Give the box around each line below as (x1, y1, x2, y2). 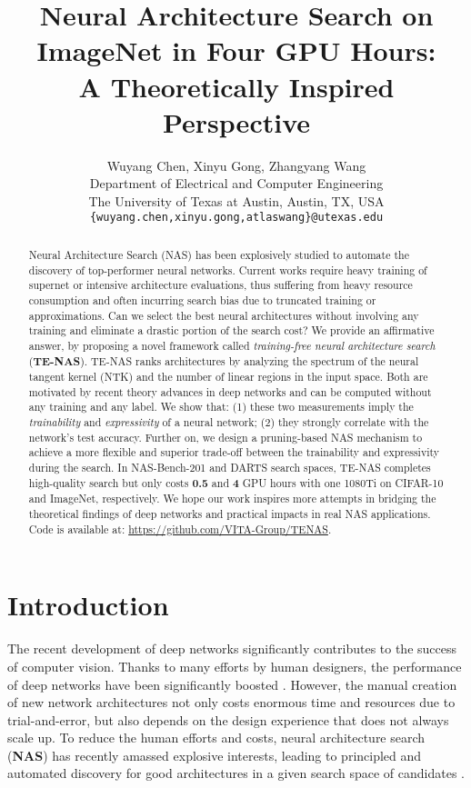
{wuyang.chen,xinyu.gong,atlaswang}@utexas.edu (89, 211, 384, 224)
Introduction (7, 586, 169, 623)
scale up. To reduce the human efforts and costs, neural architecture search (7, 728, 426, 747)
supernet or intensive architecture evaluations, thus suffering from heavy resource (28, 277, 413, 293)
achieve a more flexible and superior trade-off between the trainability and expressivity (28, 444, 440, 460)
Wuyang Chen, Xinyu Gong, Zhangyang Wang (106, 155, 366, 175)
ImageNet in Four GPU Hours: (36, 32, 436, 69)
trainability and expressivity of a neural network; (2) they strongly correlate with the (28, 414, 429, 430)
